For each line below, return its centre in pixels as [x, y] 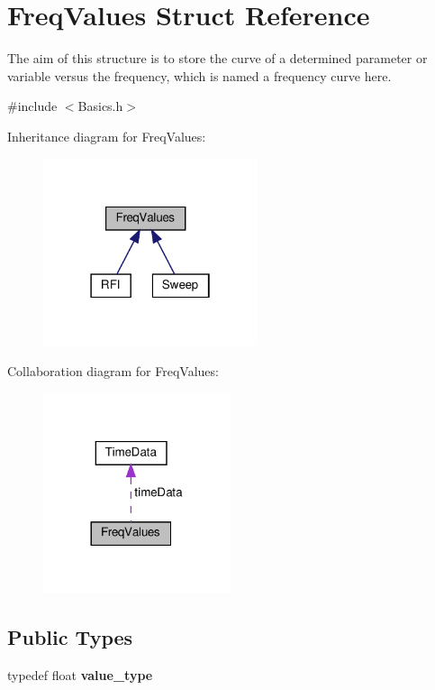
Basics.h [100, 106]
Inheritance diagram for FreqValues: [107, 136]
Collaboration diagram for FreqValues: [113, 370]
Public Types [70, 637]
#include [32, 106]
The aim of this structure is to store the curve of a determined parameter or [217, 58]
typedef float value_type [80, 675]
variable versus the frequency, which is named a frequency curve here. [199, 75]
